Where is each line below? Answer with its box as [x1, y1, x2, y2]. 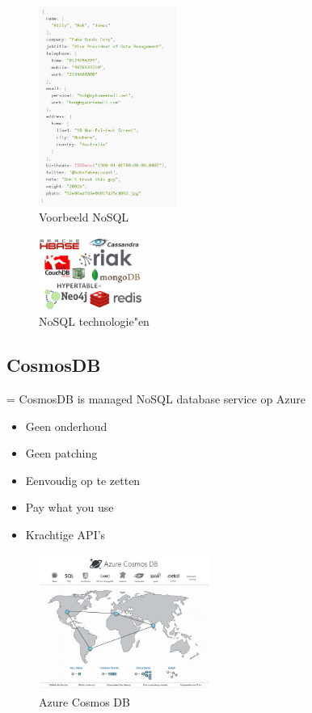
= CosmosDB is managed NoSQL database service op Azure [6, 390, 306, 407]
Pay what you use [25, 499, 114, 516]
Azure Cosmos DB [39, 693, 130, 710]
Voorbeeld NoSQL [39, 209, 129, 226]
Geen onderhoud [25, 417, 108, 434]
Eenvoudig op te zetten [25, 471, 141, 488]
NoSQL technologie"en [39, 313, 150, 330]
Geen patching [25, 445, 98, 462]
